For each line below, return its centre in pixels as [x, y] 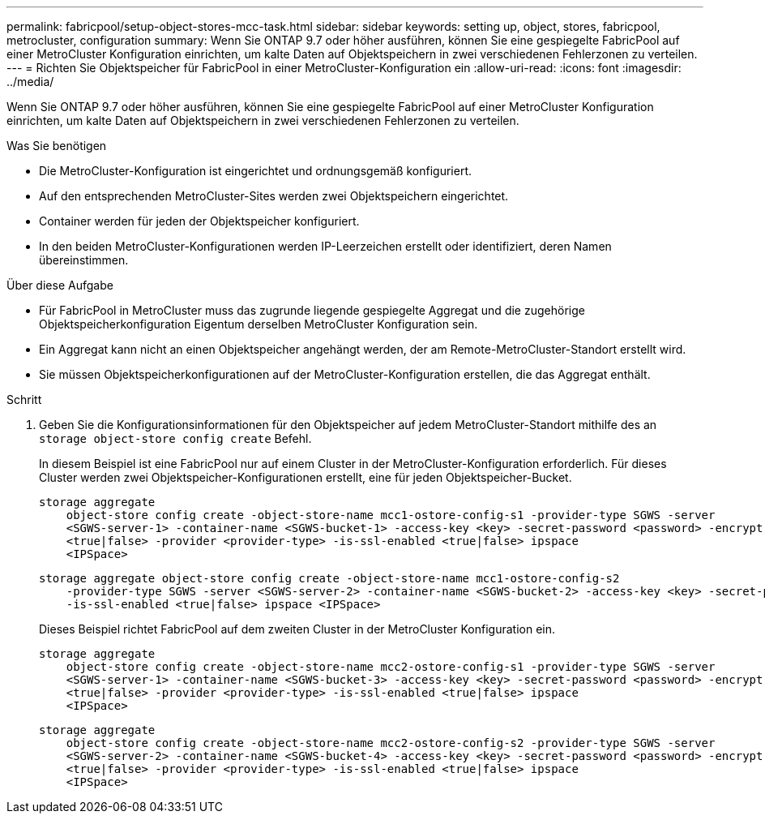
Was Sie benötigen [57, 146]
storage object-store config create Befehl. [175, 438]
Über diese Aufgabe [60, 285]
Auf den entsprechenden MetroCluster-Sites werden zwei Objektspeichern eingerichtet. [274, 196]
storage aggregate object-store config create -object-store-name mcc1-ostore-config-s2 [329, 578]
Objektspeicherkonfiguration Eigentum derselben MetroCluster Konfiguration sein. [259, 324]
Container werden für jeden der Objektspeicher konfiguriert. [199, 221]
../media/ [30, 82]
